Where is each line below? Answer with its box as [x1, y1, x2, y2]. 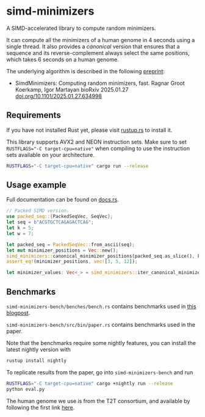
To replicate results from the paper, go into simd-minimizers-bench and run [6, 368, 193, 376]
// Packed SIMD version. [6, 208, 70, 214]
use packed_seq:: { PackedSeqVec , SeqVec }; [6, 214, 113, 220]
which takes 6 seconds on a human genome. [6, 56, 119, 63]
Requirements [6, 110, 61, 120]
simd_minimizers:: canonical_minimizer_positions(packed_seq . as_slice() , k [6, 253, 201, 259]
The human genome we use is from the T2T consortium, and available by [6, 397, 190, 404]
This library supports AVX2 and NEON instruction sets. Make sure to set [6, 138, 187, 145]
